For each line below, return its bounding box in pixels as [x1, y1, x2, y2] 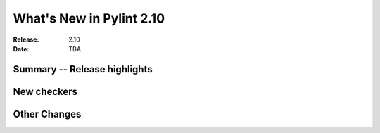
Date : [13, 44, 30, 53]
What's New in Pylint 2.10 [13, 11, 165, 26]
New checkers [13, 85, 77, 98]
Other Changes [13, 108, 82, 120]
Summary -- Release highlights [13, 63, 153, 75]
